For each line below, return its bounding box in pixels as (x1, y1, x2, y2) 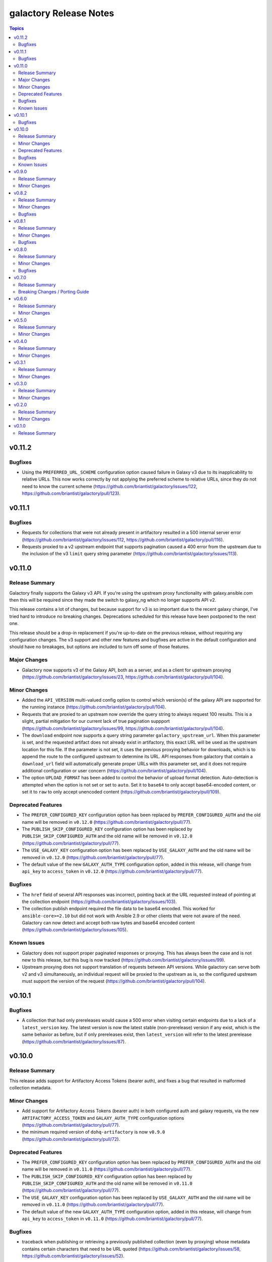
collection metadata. (9, 1085, 52, 1091)
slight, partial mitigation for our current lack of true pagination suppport (22, 718, 170, 724)
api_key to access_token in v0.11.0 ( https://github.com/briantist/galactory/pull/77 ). (22, 1216, 203, 1222)
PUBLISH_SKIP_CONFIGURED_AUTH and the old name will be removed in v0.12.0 (22, 833, 193, 839)
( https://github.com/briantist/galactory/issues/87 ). (22, 1038, 126, 1044)
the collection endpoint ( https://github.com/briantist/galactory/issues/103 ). (22, 899, 177, 905)
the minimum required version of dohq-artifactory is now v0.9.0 (22, 1129, 165, 1135)
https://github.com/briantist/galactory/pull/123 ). (22, 490, 121, 497)
